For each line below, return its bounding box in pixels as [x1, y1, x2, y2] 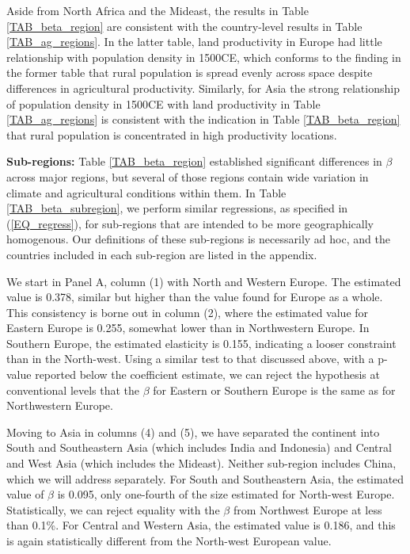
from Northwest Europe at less [233, 501, 382, 518]
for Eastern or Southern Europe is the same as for [153, 381, 396, 398]
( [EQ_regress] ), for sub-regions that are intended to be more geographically [6, 215, 374, 231]
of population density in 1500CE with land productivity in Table [6, 95, 321, 112]
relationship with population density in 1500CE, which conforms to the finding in [6, 48, 401, 65]
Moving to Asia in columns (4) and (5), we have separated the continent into [6, 423, 380, 440]
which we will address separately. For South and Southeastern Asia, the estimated [6, 470, 404, 487]
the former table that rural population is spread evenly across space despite [6, 64, 373, 81]
